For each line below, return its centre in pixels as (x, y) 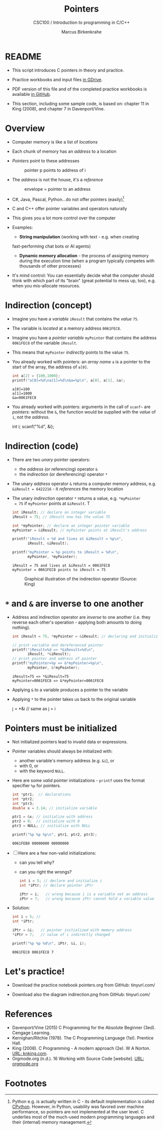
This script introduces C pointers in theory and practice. (68, 70)
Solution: (21, 908)
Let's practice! (35, 971)
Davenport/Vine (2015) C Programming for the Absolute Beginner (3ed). (84, 1027)
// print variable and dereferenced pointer (58, 645)
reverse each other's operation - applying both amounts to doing (77, 622)
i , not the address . (31, 417)
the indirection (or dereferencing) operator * (63, 474)
